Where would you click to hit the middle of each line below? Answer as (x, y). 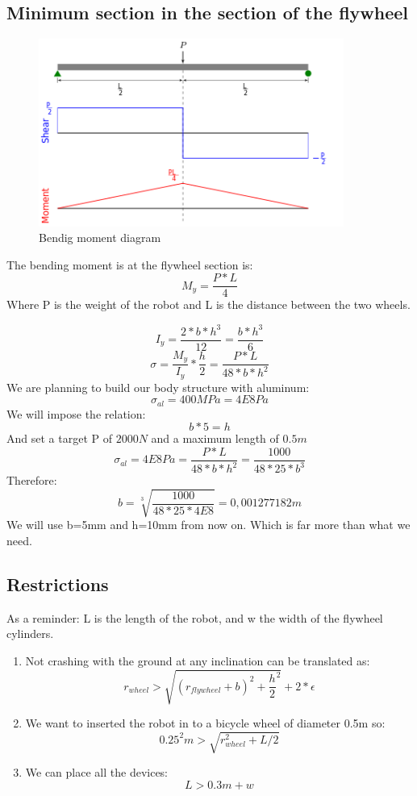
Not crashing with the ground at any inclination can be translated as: (198, 660)
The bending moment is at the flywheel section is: (130, 264)
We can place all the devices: (97, 772)
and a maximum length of (215, 438)
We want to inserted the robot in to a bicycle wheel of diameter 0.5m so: (205, 723)
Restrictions (58, 583)
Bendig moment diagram (100, 238)
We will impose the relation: (76, 413)
